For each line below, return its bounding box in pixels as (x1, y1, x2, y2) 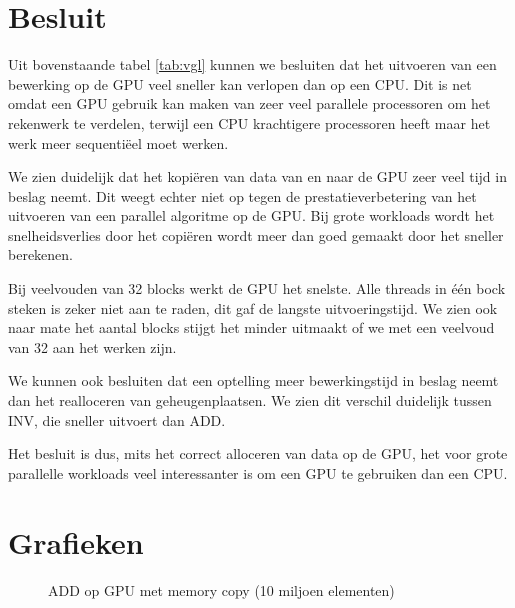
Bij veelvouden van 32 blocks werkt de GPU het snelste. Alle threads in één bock (8, 278, 506, 299)
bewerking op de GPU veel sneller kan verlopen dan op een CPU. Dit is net (8, 73, 472, 94)
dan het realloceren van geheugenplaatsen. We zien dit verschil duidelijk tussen (8, 390, 492, 411)
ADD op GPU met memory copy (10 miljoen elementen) (48, 579, 395, 600)
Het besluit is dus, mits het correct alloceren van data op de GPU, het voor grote (8, 443, 508, 464)
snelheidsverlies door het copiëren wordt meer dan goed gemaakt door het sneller (8, 224, 504, 245)
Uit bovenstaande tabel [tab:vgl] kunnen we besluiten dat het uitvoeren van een (8, 54, 497, 75)
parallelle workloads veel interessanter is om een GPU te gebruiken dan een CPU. (8, 462, 508, 483)
